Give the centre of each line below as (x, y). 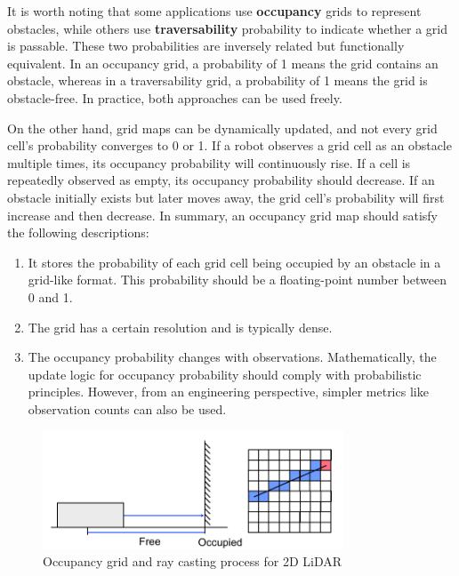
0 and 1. (50, 296)
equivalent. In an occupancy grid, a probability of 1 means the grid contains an (223, 63)
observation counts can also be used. (127, 408)
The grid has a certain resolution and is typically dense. (180, 327)
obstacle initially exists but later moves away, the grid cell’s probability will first (226, 197)
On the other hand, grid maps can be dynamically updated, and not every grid (222, 128)
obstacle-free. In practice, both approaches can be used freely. (175, 97)
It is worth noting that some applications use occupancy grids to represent (214, 11)
